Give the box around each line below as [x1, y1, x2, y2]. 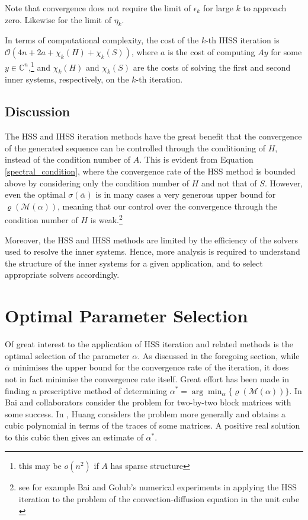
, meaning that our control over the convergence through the [57, 199, 277, 212]
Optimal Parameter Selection [5, 303, 248, 328]
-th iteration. [136, 73, 183, 85]
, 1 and [28, 59, 50, 73]
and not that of [201, 176, 257, 189]
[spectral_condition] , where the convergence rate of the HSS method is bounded [5, 165, 296, 177]
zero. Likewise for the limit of [5, 13, 111, 26]
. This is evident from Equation [139, 153, 254, 166]
